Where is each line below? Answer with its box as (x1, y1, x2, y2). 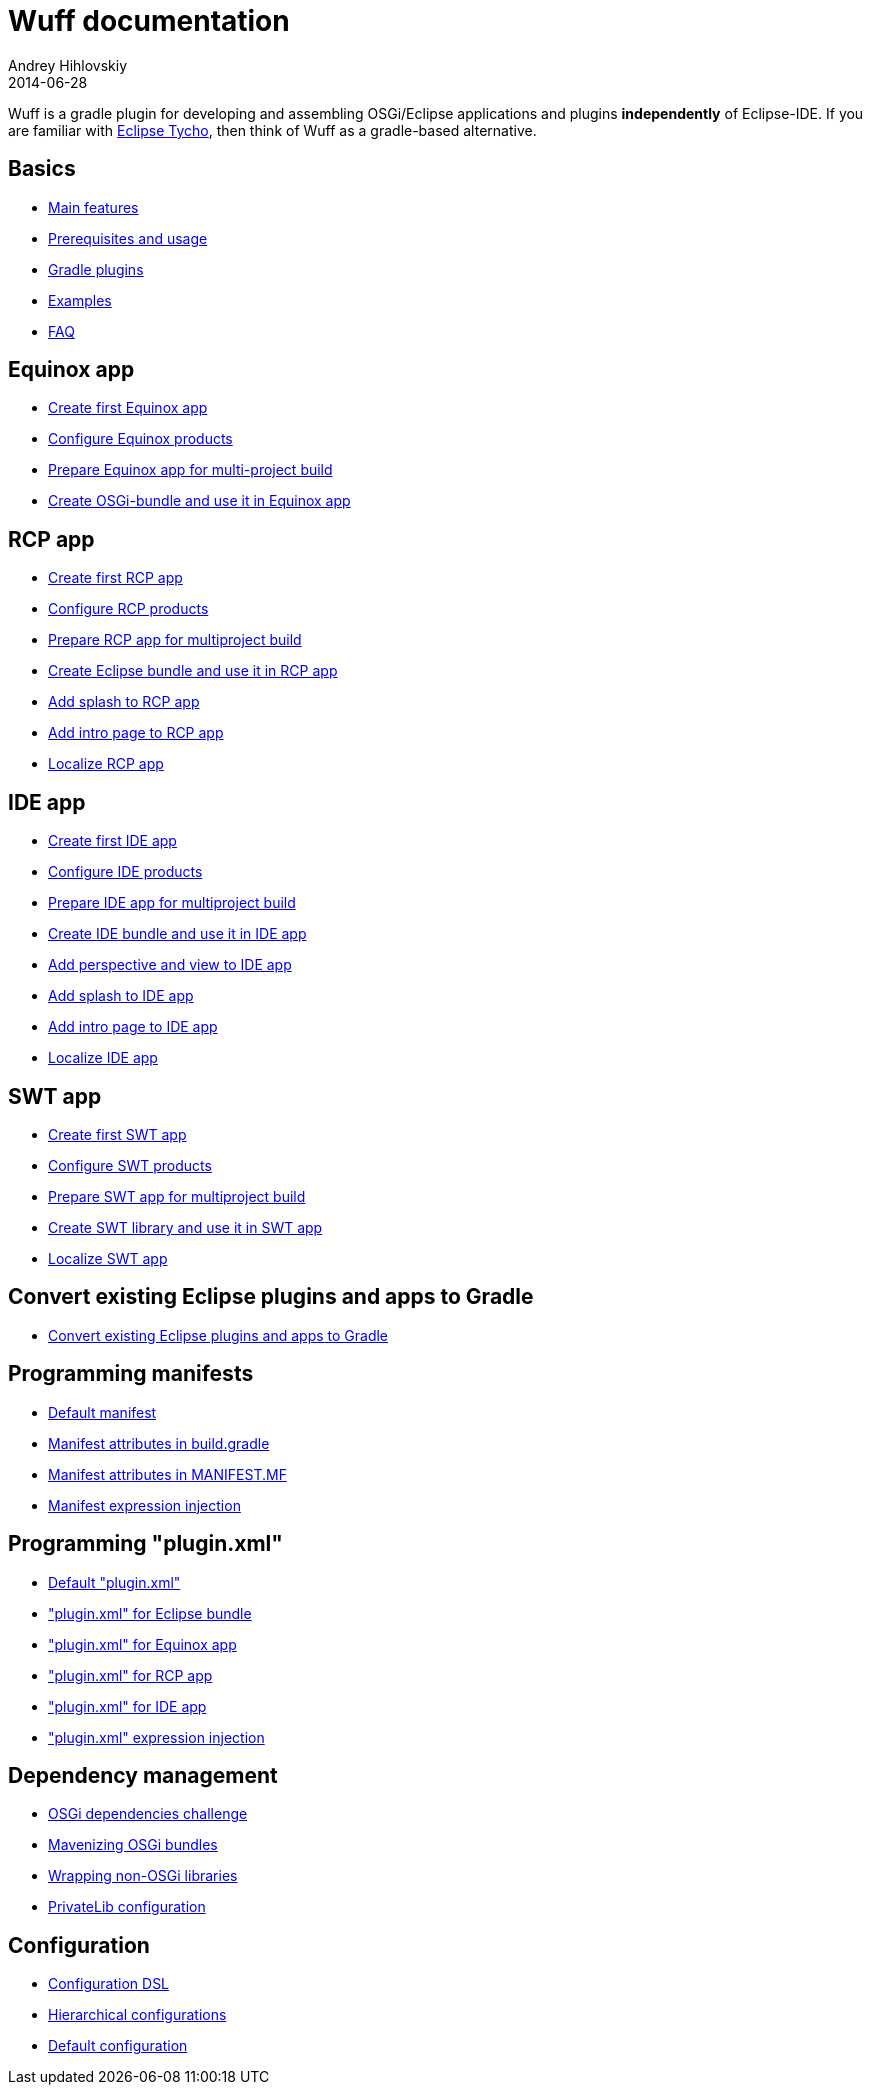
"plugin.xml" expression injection (48, 1728, 265, 1746)
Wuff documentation (8, 4, 290, 38)
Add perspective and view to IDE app (48, 956, 292, 974)
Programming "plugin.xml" (8, 1531, 283, 1557)
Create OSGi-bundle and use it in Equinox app (48, 492, 351, 510)
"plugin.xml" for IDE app (48, 1697, 207, 1715)
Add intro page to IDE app (48, 1018, 218, 1036)
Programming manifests (8, 1361, 254, 1387)
